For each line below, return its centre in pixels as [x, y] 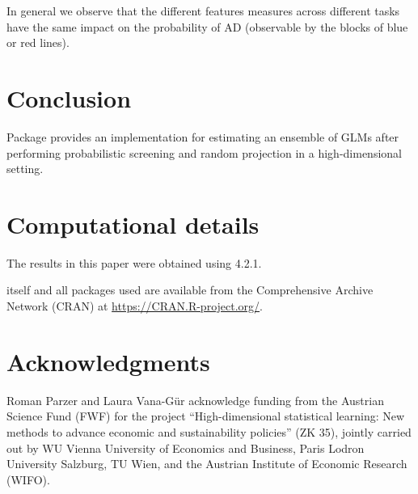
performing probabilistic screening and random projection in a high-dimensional [204, 152]
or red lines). [38, 42]
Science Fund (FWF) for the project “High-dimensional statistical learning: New [206, 416]
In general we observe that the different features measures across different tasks [203, 11]
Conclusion [69, 97]
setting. [25, 169]
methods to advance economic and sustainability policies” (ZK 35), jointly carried [209, 431]
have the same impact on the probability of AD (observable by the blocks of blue [207, 26]
